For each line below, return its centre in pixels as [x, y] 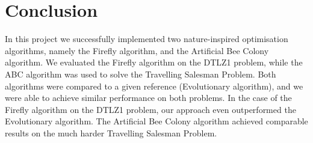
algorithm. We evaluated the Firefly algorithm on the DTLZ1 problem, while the [154, 62]
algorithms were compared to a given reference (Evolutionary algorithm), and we [154, 86]
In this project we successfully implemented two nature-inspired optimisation [147, 39]
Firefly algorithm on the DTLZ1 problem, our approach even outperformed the [150, 109]
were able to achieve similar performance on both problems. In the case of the [148, 98]
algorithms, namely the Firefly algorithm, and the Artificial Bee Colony [137, 50]
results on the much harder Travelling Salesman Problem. [111, 132]
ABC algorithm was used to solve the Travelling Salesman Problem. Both [141, 74]
